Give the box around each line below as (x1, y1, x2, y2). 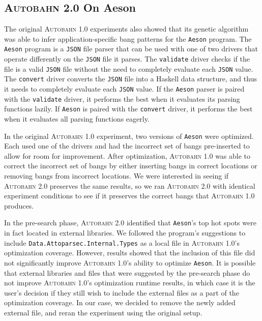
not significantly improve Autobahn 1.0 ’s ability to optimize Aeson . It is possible (4, 257, 256, 268)
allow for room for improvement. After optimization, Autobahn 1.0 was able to (4, 150, 251, 161)
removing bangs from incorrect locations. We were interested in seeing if (4, 170, 229, 181)
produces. (4, 200, 34, 211)
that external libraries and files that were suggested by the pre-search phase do (4, 267, 250, 278)
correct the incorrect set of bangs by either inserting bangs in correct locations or (4, 160, 257, 171)
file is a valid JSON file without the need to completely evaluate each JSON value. (4, 63, 253, 74)
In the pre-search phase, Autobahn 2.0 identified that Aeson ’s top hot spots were (4, 217, 256, 228)
